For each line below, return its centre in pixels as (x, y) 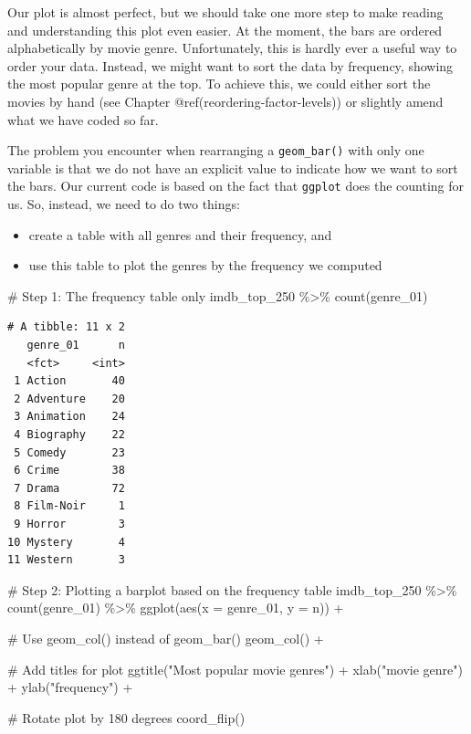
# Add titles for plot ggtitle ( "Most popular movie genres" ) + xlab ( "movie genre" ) (235, 669)
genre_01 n (76, 346)
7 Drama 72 (69, 488)
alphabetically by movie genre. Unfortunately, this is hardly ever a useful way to (232, 48)
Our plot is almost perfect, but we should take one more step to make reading (225, 12)
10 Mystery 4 (66, 542)
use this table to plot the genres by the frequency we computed (205, 265)
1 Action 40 (69, 381)
